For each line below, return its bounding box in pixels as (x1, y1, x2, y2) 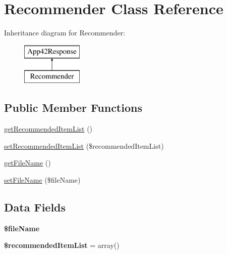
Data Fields (4, 199, 66, 215)
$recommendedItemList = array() (4, 240, 120, 250)
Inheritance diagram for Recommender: (4, 27, 125, 38)
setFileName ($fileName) (4, 174, 81, 185)
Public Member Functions (4, 100, 142, 115)
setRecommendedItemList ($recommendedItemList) (4, 140, 164, 151)
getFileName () (4, 157, 51, 168)
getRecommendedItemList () (4, 123, 93, 134)
